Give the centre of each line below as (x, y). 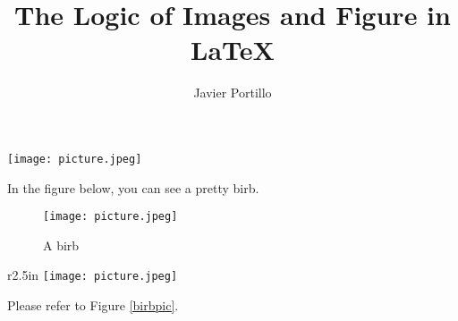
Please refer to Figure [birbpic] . (93, 305)
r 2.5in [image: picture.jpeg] (93, 275)
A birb (61, 245)
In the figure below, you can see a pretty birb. (133, 187)
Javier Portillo (233, 93)
